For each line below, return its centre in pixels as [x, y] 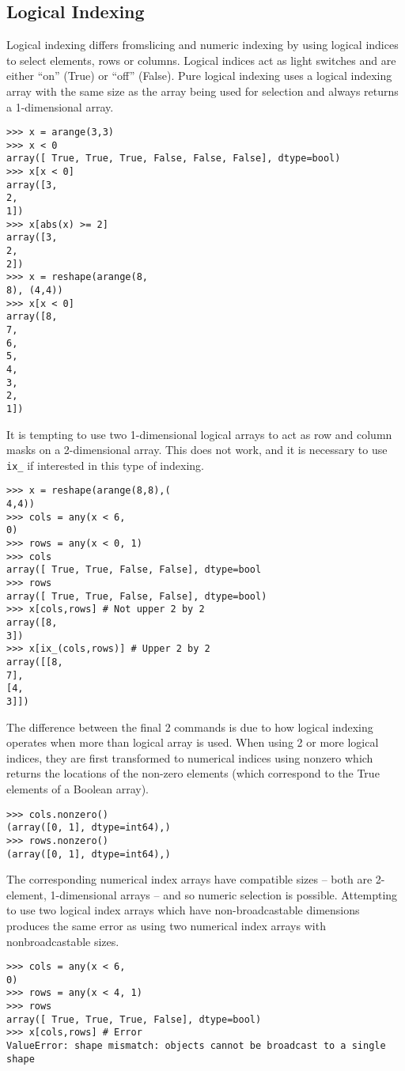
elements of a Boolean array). [78, 788]
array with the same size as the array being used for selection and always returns [202, 91]
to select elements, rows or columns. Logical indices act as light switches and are [201, 60]
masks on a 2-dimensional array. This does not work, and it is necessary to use [197, 450]
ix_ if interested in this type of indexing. [105, 465]
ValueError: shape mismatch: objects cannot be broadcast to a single [196, 1046]
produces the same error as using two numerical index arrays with [166, 925]
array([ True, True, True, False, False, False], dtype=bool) [174, 159]
